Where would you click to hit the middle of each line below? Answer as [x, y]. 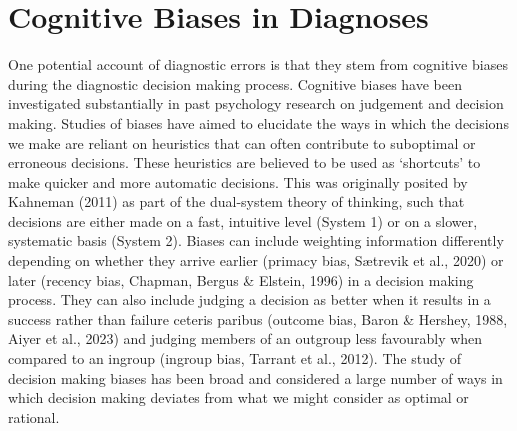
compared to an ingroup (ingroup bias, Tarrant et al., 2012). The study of [235, 358]
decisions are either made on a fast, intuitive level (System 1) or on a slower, [243, 220]
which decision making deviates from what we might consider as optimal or [238, 397]
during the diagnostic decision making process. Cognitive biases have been [235, 83]
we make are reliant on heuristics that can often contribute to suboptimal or [242, 142]
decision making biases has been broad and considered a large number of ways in [255, 377]
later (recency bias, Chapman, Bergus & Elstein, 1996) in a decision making [241, 279]
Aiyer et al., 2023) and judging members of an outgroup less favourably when [245, 338]
